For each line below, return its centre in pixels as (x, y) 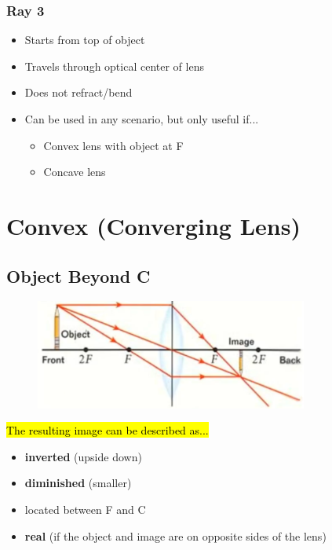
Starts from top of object (85, 40)
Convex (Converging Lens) (153, 225)
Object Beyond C (78, 275)
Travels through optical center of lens (114, 66)
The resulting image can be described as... (108, 430)
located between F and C (85, 510)
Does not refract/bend (78, 92)
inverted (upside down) (83, 456)
